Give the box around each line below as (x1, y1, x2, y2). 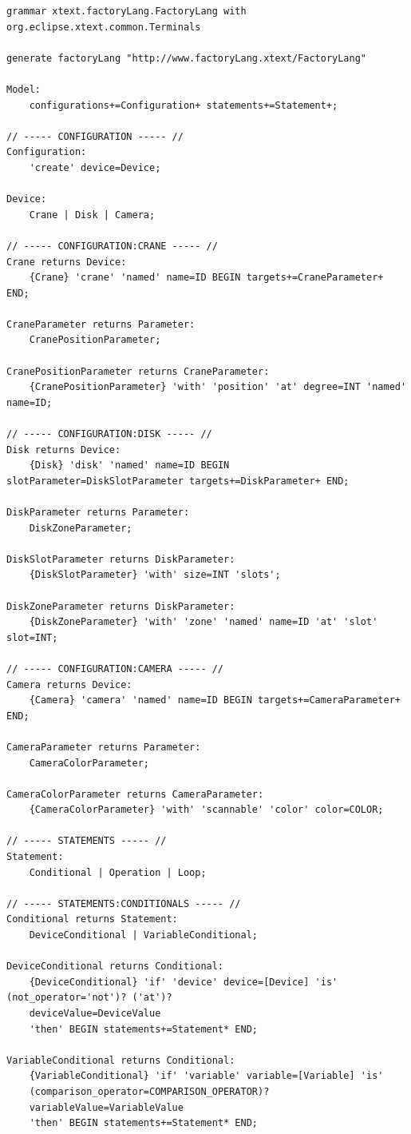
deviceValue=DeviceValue (29, 1008, 161, 1019)
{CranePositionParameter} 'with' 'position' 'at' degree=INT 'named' (29, 381, 407, 393)
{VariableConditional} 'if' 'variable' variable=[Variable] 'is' (29, 1070, 384, 1082)
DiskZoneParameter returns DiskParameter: (6, 600, 235, 612)
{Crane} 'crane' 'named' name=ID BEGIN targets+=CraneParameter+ (29, 272, 384, 284)
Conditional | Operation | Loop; (29, 866, 207, 878)
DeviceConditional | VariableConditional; (29, 929, 258, 941)
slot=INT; (6, 631, 58, 643)
